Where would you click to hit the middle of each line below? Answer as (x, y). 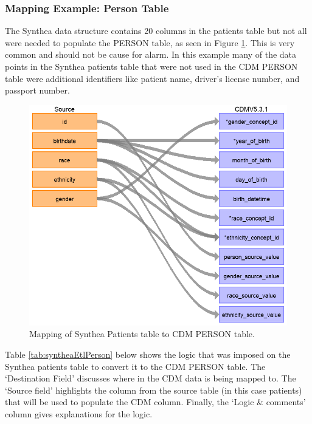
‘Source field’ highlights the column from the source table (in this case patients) (154, 390)
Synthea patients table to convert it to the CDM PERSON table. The (135, 366)
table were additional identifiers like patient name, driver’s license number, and (152, 78)
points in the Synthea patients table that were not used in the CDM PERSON (151, 66)
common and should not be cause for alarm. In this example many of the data (151, 54)
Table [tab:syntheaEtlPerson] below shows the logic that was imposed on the (148, 354)
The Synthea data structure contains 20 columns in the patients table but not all (156, 31)
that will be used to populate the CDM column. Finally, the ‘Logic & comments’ (155, 402)
